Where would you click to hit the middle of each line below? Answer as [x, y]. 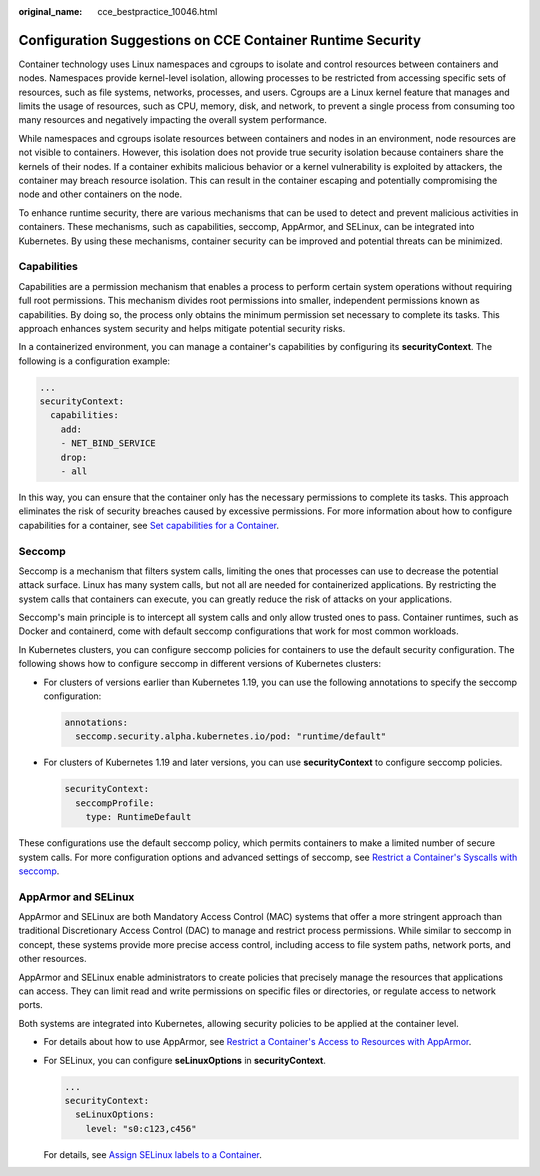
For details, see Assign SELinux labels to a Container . [152, 1154]
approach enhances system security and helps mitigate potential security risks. [182, 328]
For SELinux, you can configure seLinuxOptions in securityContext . [185, 1060]
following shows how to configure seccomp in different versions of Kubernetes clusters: [200, 664]
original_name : [50, 11]
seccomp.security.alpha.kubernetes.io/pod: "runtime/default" [231, 736]
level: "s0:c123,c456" [141, 1128]
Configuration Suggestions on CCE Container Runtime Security [220, 40]
